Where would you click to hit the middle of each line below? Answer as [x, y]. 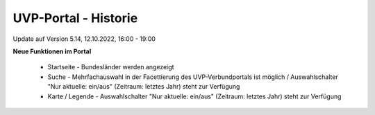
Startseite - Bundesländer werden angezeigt [111, 67]
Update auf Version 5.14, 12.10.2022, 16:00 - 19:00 [84, 39]
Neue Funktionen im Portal [52, 51]
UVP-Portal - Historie [75, 18]
